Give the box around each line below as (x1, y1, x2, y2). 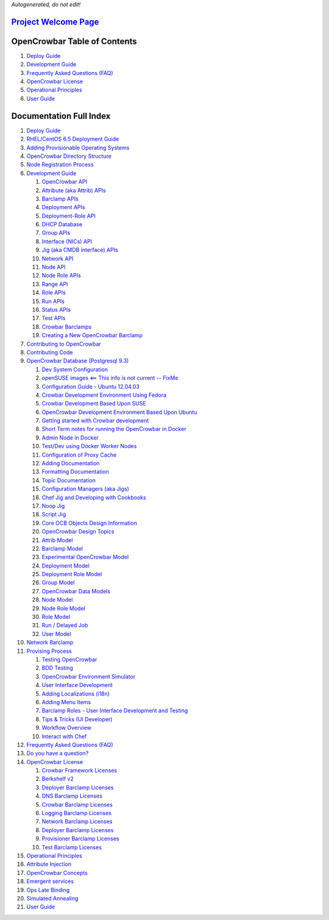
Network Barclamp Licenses (41, 818, 113, 826)
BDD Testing (41, 665, 73, 672)
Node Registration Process (26, 161, 94, 168)
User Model (41, 630, 71, 637)
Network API (41, 255, 74, 262)
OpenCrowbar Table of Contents (11, 36, 137, 46)
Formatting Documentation (41, 468, 109, 476)
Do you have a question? (26, 750, 89, 757)
